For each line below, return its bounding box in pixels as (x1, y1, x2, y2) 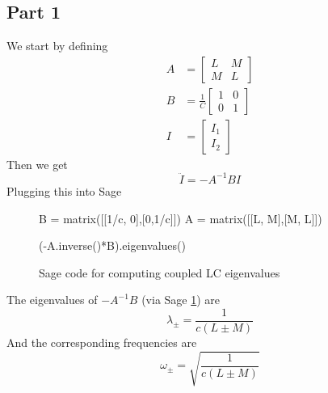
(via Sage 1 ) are (141, 291, 221, 308)
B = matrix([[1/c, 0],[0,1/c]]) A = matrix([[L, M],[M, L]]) (39, 209, 322, 226)
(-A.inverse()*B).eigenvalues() (39, 237, 186, 254)
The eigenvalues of (6, 291, 98, 308)
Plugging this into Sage (6, 182, 122, 199)
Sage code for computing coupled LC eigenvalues (39, 264, 280, 281)
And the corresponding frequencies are (6, 334, 197, 351)
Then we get (6, 155, 68, 172)
